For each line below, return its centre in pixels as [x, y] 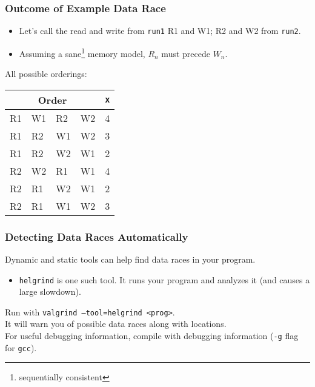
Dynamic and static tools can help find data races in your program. [130, 259]
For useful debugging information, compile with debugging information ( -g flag [152, 336]
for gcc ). [21, 347]
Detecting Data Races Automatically [97, 236]
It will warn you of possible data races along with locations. [116, 324]
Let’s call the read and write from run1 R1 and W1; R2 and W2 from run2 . [160, 31]
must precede [186, 53]
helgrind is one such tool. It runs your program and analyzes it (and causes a [164, 279]
